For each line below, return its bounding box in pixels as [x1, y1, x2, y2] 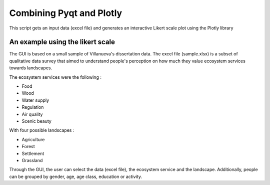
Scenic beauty [21, 118, 52, 124]
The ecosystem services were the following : [9, 74, 102, 80]
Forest [21, 144, 35, 150]
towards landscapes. [9, 65, 52, 71]
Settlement [21, 150, 44, 157]
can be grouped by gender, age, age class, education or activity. [9, 174, 142, 180]
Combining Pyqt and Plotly [9, 7, 122, 18]
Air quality [21, 111, 43, 117]
